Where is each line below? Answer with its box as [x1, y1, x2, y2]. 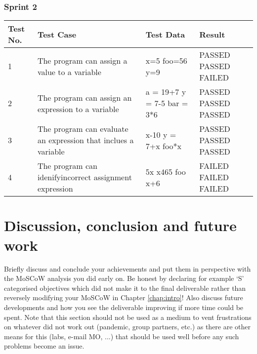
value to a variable [37, 66, 101, 78]
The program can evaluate [37, 123, 128, 135]
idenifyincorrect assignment [37, 171, 132, 183]
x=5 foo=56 [145, 54, 187, 66]
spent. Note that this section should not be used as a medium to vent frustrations [4, 312, 252, 322]
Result [199, 28, 225, 40]
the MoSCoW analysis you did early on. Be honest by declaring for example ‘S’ [4, 273, 244, 283]
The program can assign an [37, 91, 132, 103]
